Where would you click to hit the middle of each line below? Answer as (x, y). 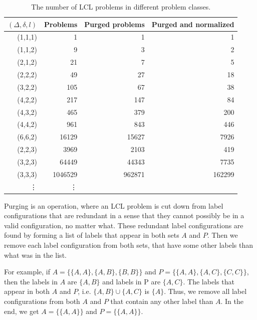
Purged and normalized (193, 24)
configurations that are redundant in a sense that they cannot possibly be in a (124, 215)
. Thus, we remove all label (205, 291)
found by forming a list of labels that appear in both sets (92, 235)
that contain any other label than (162, 301)
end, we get (22, 311)
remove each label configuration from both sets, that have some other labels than (129, 245)
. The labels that (209, 281)
